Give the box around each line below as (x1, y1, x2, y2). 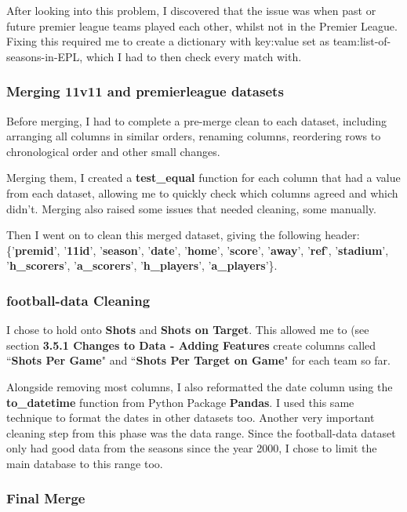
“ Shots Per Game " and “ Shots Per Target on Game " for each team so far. (6, 352, 391, 369)
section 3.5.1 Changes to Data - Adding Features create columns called (6, 336, 376, 353)
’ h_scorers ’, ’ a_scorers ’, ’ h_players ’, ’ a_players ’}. (6, 257, 278, 274)
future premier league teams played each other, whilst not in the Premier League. (6, 17, 398, 34)
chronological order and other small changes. (6, 143, 220, 159)
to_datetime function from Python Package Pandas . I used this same (6, 394, 354, 410)
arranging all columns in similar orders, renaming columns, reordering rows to (6, 128, 381, 144)
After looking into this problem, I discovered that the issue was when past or (6, 2, 376, 18)
